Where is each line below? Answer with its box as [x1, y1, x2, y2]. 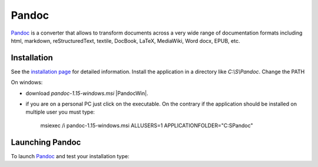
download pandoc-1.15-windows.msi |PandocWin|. [25, 90, 148, 97]
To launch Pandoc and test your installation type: [11, 152, 130, 159]
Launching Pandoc [11, 137, 81, 147]
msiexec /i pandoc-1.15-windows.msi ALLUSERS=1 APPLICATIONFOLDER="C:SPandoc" [40, 122, 253, 129]
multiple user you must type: [25, 108, 95, 115]
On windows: [11, 79, 43, 86]
